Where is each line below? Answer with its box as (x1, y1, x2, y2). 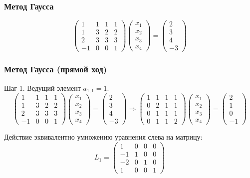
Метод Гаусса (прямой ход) (4, 63, 107, 75)
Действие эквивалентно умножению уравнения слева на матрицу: (4, 132, 203, 142)
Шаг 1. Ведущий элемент (4, 82, 81, 93)
